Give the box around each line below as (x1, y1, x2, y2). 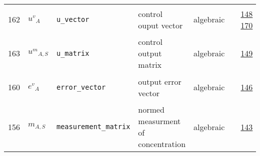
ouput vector (138, 19, 183, 31)
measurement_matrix (56, 123, 130, 131)
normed (138, 104, 164, 115)
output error (138, 75, 181, 87)
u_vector (56, 15, 89, 23)
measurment (138, 115, 181, 127)
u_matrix (56, 49, 89, 57)
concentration (138, 138, 186, 150)
